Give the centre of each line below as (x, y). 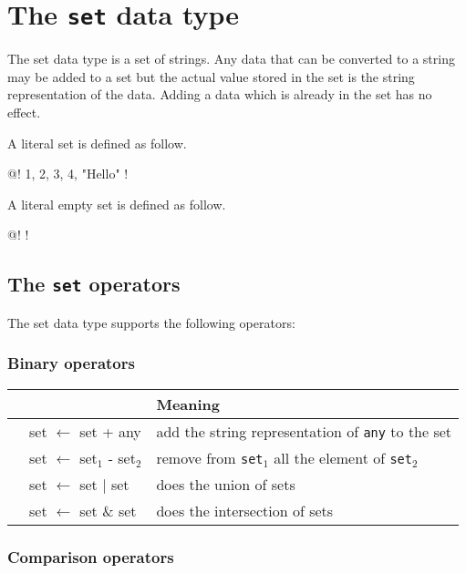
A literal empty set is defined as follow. (117, 204)
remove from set (210, 457)
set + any (110, 431)
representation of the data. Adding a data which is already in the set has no (220, 94)
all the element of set (343, 457)
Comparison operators (91, 556)
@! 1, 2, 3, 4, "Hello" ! (68, 174)
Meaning (188, 404)
